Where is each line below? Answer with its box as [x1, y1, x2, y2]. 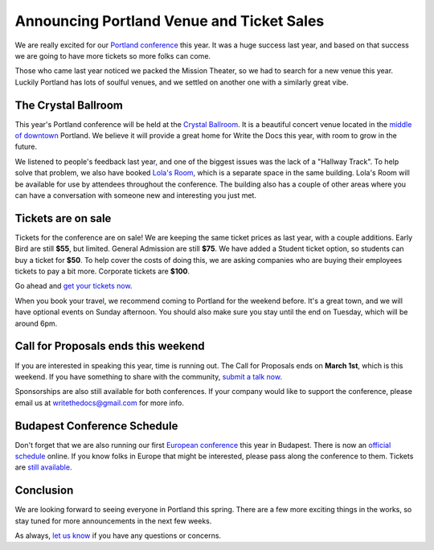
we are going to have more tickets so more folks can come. [14, 51, 211, 60]
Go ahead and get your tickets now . [14, 281, 133, 291]
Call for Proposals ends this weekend [14, 339, 205, 353]
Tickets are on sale [14, 211, 112, 225]
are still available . [14, 462, 72, 472]
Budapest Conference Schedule [14, 419, 178, 433]
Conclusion [14, 483, 74, 498]
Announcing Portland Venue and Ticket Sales [14, 12, 325, 30]
